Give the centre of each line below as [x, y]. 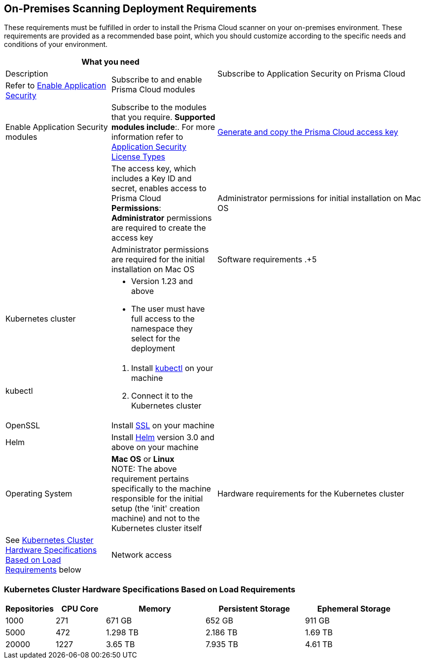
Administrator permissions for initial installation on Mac [319, 198]
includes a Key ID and [152, 179]
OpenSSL [23, 426]
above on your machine [155, 447]
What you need [110, 62]
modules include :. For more [163, 127]
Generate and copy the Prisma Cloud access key [308, 132]
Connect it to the [162, 396]
